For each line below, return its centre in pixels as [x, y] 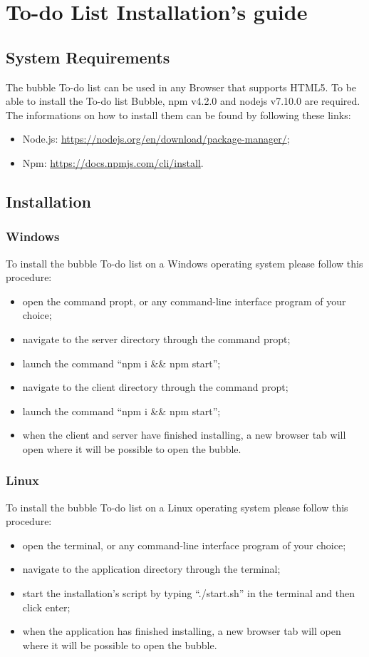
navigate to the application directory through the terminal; [151, 569]
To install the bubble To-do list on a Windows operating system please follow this [184, 263]
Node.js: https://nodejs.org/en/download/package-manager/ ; [156, 139]
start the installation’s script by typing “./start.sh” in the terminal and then [188, 593]
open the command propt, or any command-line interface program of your [184, 301]
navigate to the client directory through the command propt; [155, 387]
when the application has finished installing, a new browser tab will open [182, 631]
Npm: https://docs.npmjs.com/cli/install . [113, 162]
